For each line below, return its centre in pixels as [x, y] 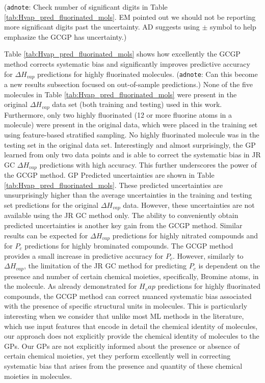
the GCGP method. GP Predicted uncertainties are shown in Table [109, 175]
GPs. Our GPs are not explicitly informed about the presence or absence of [122, 346]
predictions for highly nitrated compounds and [185, 235]
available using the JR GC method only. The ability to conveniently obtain [121, 215]
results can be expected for [46, 235]
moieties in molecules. [38, 376]
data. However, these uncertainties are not [189, 204]
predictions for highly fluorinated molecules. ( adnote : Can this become [148, 74]
